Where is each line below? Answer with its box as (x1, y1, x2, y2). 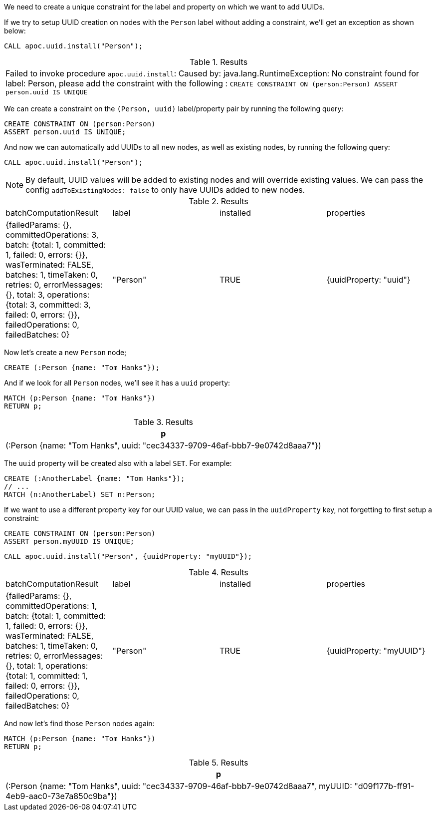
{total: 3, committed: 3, (5, 300, 91, 310)
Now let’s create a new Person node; (4, 348, 127, 357)
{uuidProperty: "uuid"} (326, 275, 411, 285)
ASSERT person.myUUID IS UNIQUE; (4, 537, 135, 545)
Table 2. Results (189, 196, 248, 206)
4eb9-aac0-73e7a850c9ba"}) (5, 791, 117, 801)
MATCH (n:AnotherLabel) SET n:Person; (4, 490, 156, 498)
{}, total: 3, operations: (5, 290, 90, 300)
